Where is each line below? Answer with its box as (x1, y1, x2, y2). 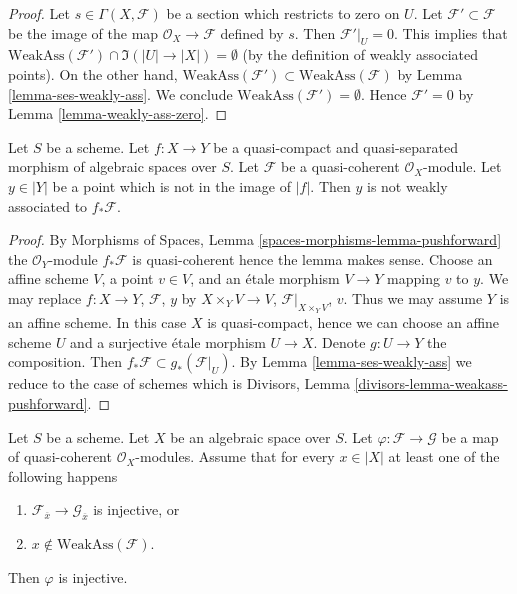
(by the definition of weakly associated (242, 44, 479, 65)
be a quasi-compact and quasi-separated (213, 136, 459, 157)
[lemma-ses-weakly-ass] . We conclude (8, 83, 233, 104)
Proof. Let (8, 3, 70, 23)
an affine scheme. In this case (8, 312, 187, 333)
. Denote (313, 331, 366, 352)
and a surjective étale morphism (70, 331, 266, 352)
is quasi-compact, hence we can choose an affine (207, 312, 500, 333)
